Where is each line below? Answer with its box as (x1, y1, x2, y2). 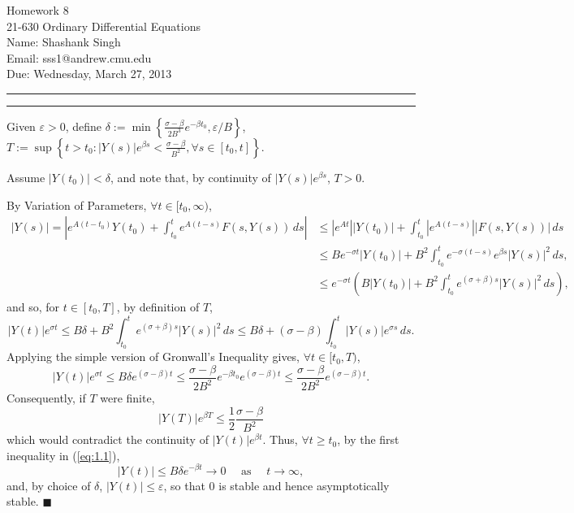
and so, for (6, 298, 60, 315)
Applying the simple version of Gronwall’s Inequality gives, (6, 348, 300, 365)
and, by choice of (6, 476, 91, 493)
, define (65, 117, 102, 134)
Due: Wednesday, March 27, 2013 (6, 65, 172, 82)
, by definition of (116, 298, 200, 315)
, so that (163, 476, 205, 493)
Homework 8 (6, 2, 69, 18)
